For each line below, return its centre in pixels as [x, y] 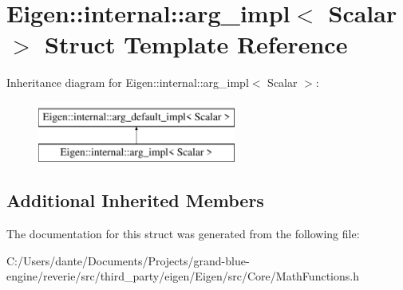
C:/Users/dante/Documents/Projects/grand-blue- [128, 260]
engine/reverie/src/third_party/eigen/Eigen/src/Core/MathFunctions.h [183, 276]
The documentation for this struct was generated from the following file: [183, 234]
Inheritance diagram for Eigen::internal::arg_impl [128, 82]
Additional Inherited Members [135, 200]
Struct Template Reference [196, 44]
